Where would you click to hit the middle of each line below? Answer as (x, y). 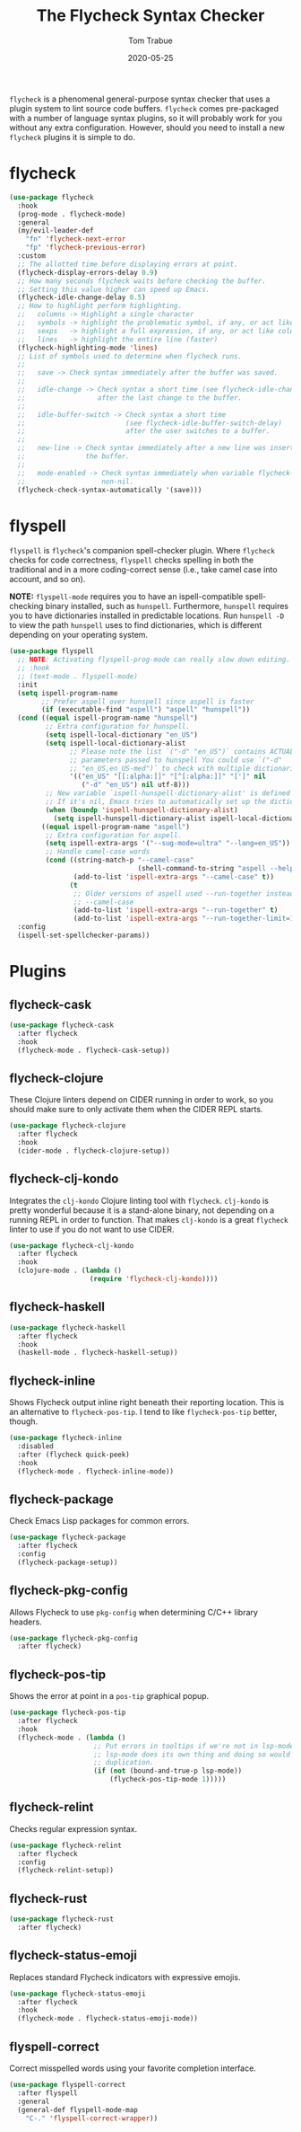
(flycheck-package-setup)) (68, 1562)
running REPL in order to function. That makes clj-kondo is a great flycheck (149, 1219)
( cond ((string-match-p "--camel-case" (120, 860)
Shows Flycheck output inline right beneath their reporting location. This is (147, 1402)
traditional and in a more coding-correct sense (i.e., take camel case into (143, 570)
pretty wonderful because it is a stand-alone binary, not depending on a (142, 1210)
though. (24, 1421)
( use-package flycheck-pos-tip (68, 1712)
